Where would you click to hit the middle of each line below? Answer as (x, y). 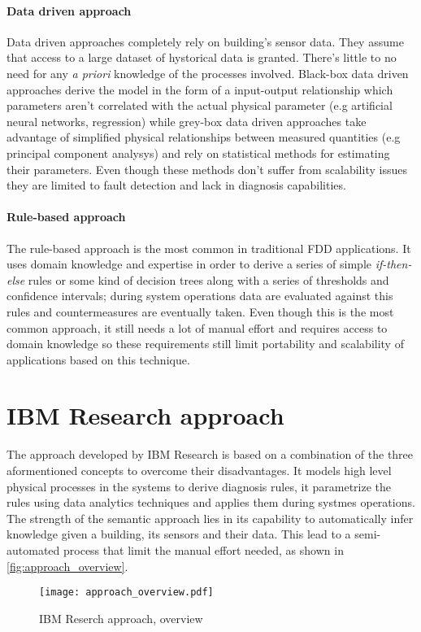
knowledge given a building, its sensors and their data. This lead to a (179, 534)
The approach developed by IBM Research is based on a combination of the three (210, 454)
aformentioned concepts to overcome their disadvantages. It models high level (199, 470)
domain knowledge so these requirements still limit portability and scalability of (205, 344)
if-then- (393, 264)
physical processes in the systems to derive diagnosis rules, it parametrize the (199, 486)
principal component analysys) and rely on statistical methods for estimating (198, 153)
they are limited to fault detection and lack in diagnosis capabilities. (176, 185)
